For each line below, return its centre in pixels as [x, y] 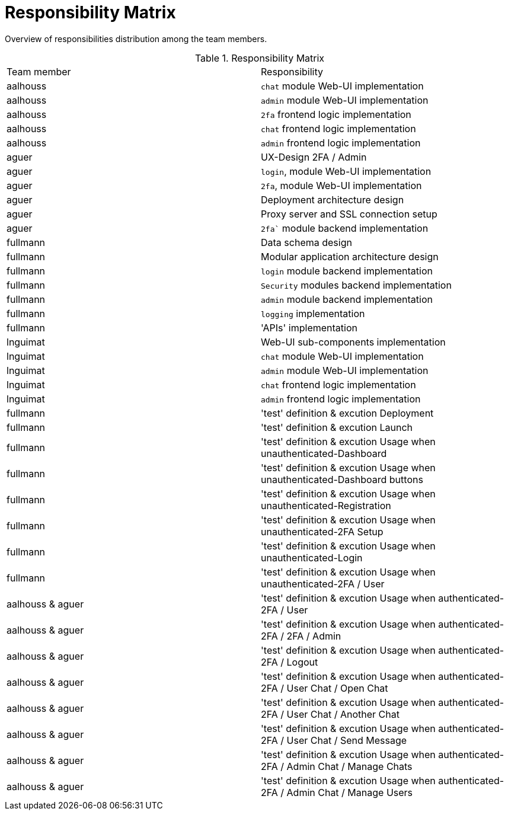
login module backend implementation [347, 271]
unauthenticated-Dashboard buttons [342, 479]
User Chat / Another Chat [343, 714]
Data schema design [306, 242]
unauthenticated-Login [312, 557]
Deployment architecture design [333, 199]
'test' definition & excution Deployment [347, 413]
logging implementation [313, 313]
